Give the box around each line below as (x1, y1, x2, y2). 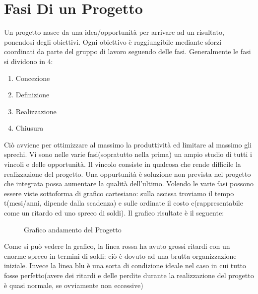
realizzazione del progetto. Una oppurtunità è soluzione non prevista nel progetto (4, 168, 251, 179)
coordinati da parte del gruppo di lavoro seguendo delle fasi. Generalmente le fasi (4, 46, 251, 57)
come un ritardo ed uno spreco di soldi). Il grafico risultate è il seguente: (4, 208, 224, 218)
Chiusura (15, 123, 44, 133)
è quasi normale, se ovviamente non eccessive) (4, 280, 143, 290)
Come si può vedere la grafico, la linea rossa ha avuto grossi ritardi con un (4, 241, 230, 251)
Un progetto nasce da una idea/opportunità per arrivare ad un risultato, (4, 27, 224, 37)
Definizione (15, 89, 50, 100)
